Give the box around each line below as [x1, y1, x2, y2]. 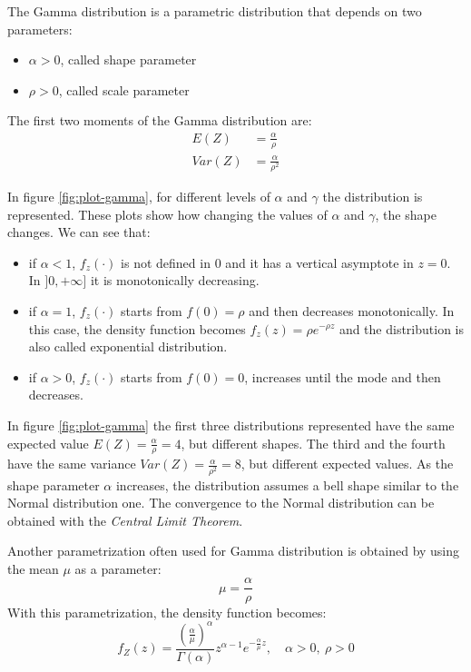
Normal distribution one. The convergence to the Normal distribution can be [7, 493, 435, 512]
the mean [7, 558, 59, 578]
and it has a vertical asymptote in [225, 252, 414, 272]
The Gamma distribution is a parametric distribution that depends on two [7, 2, 422, 20]
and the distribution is [339, 319, 464, 338]
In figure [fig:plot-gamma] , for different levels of [7, 187, 270, 205]
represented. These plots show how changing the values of [7, 204, 328, 223]
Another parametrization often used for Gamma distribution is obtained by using [7, 541, 460, 560]
